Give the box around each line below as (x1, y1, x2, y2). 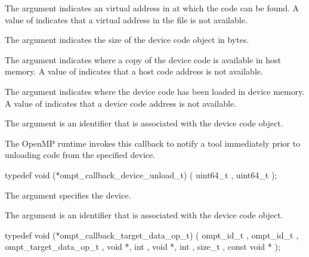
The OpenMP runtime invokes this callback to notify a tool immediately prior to (5, 137, 301, 149)
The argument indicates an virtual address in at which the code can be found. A (5, 2, 299, 14)
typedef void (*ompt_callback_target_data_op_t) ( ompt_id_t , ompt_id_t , (5, 228, 299, 241)
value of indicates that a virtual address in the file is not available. (5, 13, 248, 26)
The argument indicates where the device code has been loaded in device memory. (5, 85, 305, 97)
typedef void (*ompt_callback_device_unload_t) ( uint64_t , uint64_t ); (5, 168, 277, 181)
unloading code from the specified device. (5, 148, 156, 161)
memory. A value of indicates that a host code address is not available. (5, 65, 263, 78)
